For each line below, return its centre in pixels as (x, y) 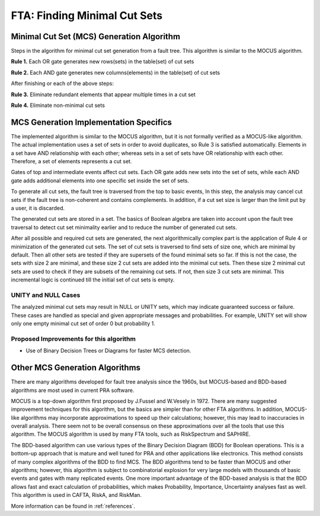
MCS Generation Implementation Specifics (91, 122)
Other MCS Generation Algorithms (76, 368)
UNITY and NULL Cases (46, 295)
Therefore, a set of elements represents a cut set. (71, 162)
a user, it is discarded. (38, 208)
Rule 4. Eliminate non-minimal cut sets (58, 105)
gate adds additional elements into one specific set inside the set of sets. (100, 181)
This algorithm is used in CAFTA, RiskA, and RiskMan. (76, 495)
